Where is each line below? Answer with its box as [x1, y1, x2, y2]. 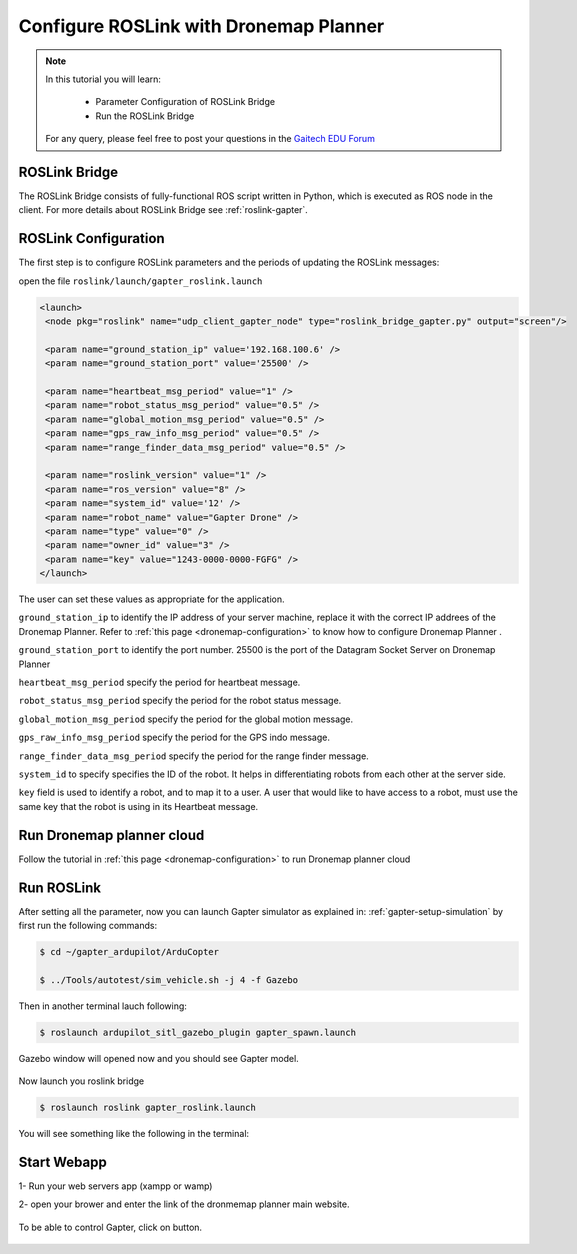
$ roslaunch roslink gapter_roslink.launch [39, 1102, 257, 1114]
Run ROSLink [18, 879, 102, 896]
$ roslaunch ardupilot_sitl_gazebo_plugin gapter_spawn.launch [39, 1026, 357, 1038]
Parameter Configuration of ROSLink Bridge [95, 96, 275, 108]
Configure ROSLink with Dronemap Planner [18, 15, 385, 37]
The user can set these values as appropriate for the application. [18, 593, 285, 605]
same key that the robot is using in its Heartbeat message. [18, 800, 259, 812]
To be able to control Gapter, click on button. [18, 1221, 203, 1233]
